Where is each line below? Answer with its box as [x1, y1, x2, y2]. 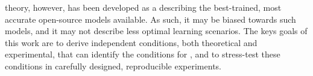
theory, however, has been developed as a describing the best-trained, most [5, 1, 282, 13]
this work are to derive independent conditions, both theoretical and [5, 36, 258, 48]
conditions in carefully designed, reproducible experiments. [5, 59, 221, 72]
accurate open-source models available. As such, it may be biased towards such [5, 13, 296, 25]
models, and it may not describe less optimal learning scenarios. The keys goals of [5, 25, 308, 37]
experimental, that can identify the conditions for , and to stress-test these [5, 48, 280, 60]
